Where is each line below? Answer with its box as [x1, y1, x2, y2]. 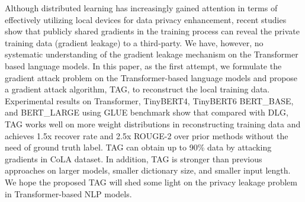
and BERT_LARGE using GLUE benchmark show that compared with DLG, [5, 106, 288, 118]
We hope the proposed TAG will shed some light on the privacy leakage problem [5, 175, 297, 188]
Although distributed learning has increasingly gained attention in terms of [5, 2, 278, 14]
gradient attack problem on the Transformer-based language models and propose [5, 71, 298, 84]
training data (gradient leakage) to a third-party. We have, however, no [5, 36, 264, 49]
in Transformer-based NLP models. [5, 187, 132, 200]
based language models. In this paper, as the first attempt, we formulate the [5, 59, 282, 72]
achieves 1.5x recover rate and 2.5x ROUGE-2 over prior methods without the [5, 129, 288, 142]
